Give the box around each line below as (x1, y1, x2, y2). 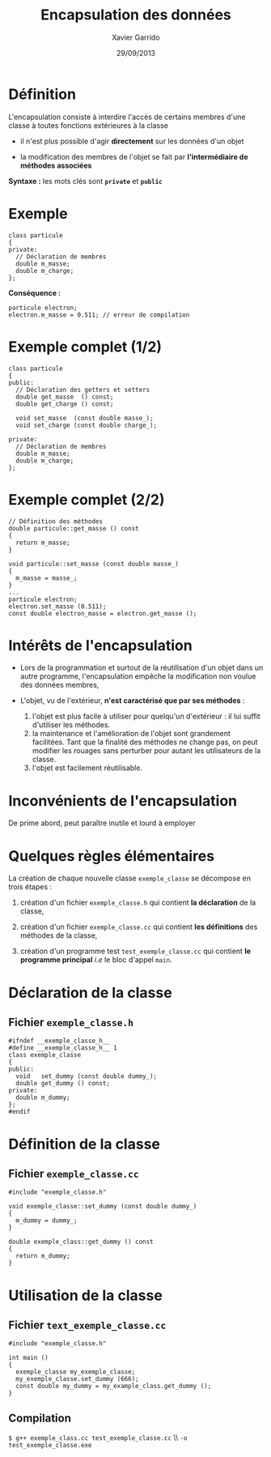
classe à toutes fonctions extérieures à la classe (8, 120, 168, 130)
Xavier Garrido (112, 32, 160, 42)
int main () (8, 1354, 49, 1362)
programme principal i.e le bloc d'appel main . (19, 955, 172, 965)
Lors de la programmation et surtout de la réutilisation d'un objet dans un (19, 662, 264, 673)
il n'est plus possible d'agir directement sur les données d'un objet (19, 136, 244, 146)
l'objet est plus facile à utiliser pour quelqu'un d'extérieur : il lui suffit (32, 711, 260, 722)
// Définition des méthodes (8, 517, 104, 526)
